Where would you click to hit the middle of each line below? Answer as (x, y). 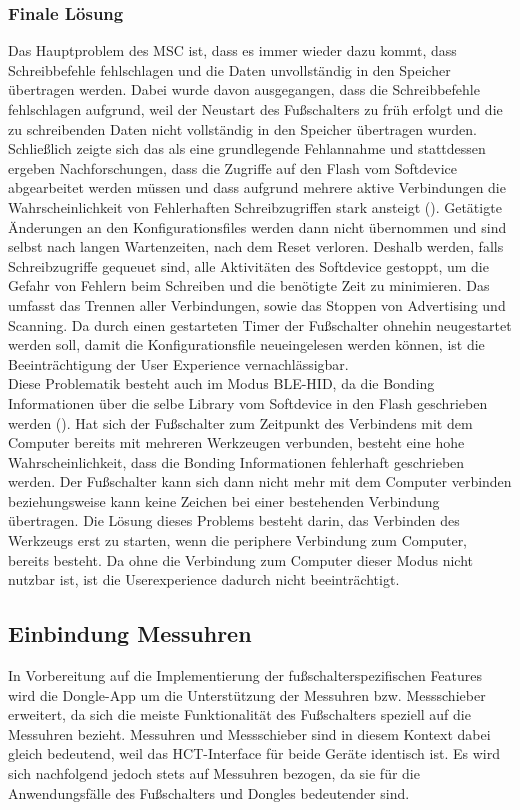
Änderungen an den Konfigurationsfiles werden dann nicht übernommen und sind (257, 226)
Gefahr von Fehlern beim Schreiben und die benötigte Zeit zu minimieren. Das (249, 285)
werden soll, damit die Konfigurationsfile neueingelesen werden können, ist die (246, 344)
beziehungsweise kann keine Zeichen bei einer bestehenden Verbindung (224, 500)
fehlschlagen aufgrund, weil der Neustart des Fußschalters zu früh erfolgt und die (255, 109)
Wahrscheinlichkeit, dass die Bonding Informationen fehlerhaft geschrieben (236, 461)
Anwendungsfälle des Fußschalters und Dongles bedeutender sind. (209, 792)
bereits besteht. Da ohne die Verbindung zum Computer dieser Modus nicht (241, 559)
